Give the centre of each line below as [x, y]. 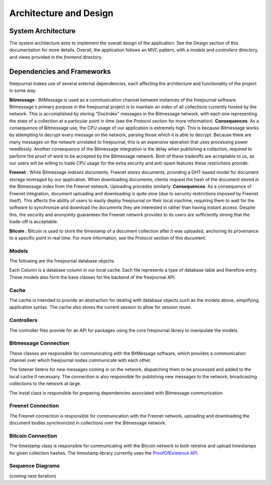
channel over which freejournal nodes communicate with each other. [80, 360]
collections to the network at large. [45, 384]
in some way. [23, 91]
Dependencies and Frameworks [60, 71]
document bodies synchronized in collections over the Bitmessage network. [88, 423]
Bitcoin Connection [33, 436]
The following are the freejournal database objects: [62, 261]
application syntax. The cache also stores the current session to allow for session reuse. [101, 307]
